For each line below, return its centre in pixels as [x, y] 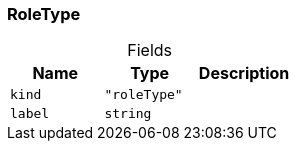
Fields [150, 50]
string [128, 114]
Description [244, 73]
